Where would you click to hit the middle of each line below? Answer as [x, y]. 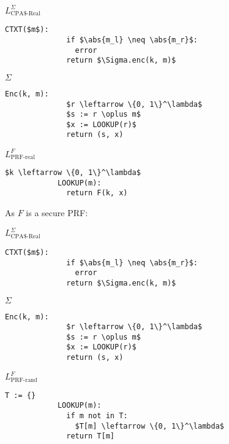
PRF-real [23, 158]
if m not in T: [97, 416]
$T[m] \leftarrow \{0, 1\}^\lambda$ [149, 426]
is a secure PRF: [57, 213]
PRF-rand [24, 380]
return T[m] [90, 436]
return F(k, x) [97, 193]
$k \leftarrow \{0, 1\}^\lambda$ [73, 173]
